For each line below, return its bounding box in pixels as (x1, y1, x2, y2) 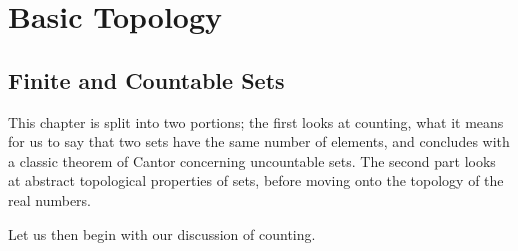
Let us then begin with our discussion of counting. (8, 223, 316, 244)
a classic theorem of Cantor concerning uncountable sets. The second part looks (8, 150, 496, 171)
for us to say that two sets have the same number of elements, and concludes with (8, 131, 510, 152)
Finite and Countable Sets (8, 64, 285, 95)
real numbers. (8, 189, 91, 210)
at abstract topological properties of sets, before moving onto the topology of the (8, 170, 504, 191)
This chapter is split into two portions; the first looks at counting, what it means (8, 111, 504, 132)
